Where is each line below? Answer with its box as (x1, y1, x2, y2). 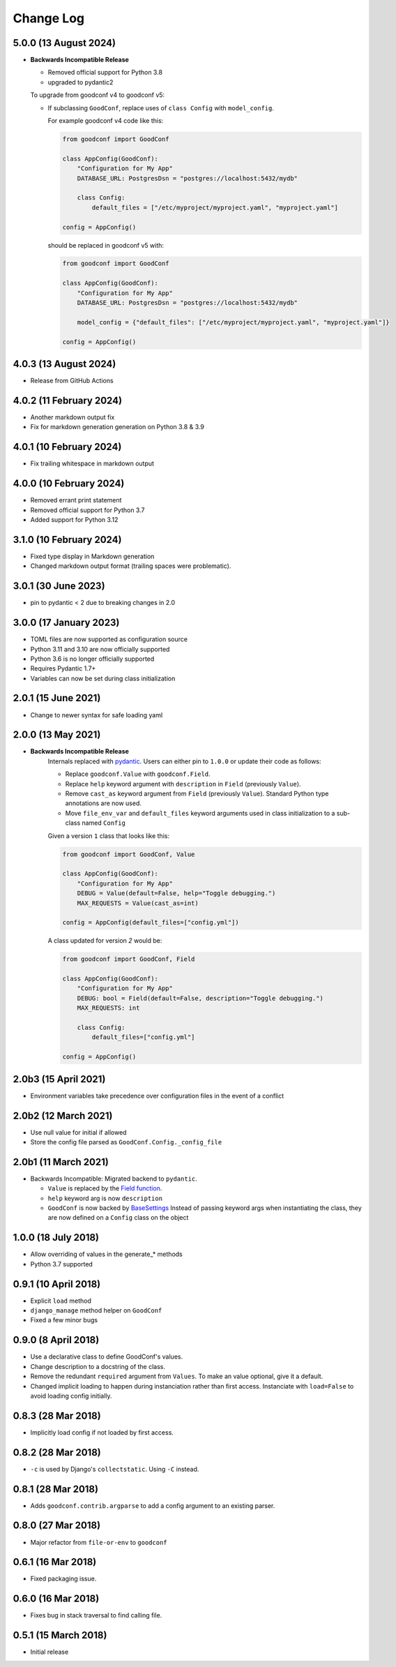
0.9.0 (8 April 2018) (13, 1334, 100, 1346)
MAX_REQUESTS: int (77, 1004, 140, 1012)
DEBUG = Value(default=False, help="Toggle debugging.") (77, 890, 276, 897)
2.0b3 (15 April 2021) (13, 1073, 106, 1085)
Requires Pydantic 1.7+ (30, 664, 96, 673)
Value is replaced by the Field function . (47, 1184, 162, 1193)
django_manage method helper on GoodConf (30, 1306, 162, 1315)
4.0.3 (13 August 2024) (13, 358, 116, 370)
